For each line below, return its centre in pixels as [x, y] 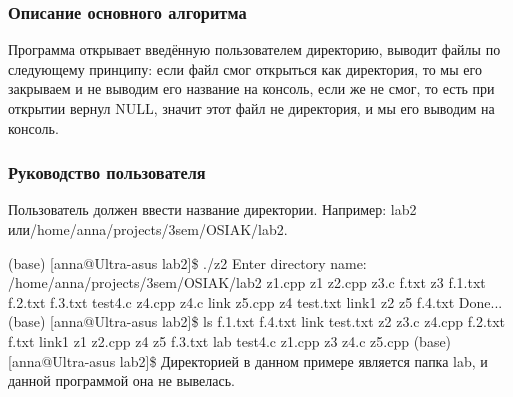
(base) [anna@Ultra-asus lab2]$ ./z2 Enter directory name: [187, 262]
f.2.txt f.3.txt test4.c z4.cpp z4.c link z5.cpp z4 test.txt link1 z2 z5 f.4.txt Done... [255, 301]
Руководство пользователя [107, 172]
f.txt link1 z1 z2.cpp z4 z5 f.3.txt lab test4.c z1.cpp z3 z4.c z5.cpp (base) [230, 340]
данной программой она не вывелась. [121, 380]
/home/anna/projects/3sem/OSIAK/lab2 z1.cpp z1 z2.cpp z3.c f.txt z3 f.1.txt [247, 282]
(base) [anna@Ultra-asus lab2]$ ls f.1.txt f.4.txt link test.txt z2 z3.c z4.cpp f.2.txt [257, 321]
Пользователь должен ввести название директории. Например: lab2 [212, 209]
